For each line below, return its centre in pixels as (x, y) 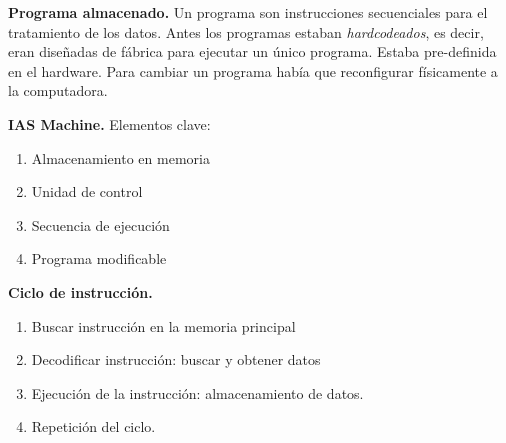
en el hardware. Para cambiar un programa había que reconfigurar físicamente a (253, 70)
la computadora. (58, 90)
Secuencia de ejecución (100, 224)
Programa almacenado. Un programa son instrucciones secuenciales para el (248, 12)
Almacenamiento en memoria (120, 157)
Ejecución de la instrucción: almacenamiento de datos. (197, 392)
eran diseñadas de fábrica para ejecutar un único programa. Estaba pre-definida (252, 51)
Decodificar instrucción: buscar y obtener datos (176, 359)
